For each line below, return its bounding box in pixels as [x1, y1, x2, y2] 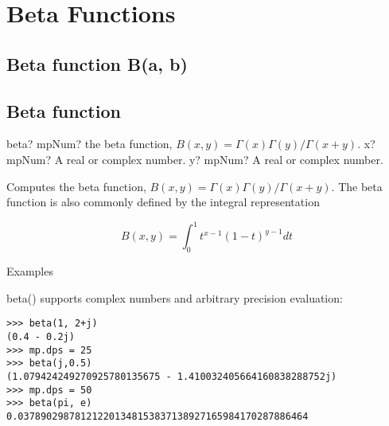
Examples [6, 263, 53, 279]
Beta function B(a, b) [6, 51, 188, 76]
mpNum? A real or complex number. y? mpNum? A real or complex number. [6, 150, 383, 167]
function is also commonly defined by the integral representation [6, 193, 320, 210]
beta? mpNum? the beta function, [6, 135, 173, 152]
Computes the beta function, [6, 178, 146, 194]
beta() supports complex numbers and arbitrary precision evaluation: [6, 289, 343, 306]
